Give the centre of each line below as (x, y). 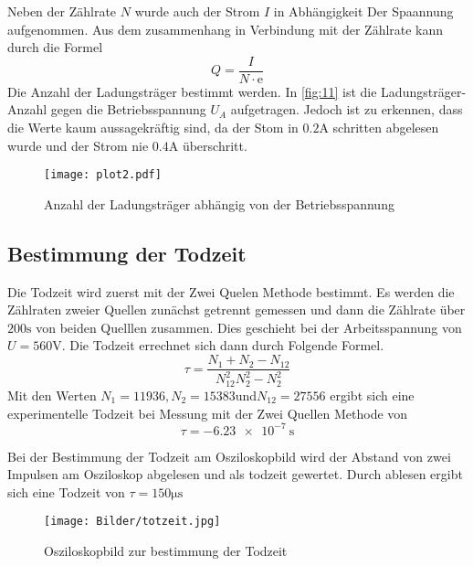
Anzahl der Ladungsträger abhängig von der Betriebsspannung (219, 203)
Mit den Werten (52, 395)
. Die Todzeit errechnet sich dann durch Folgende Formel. (223, 345)
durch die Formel (55, 47)
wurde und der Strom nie (78, 145)
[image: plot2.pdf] (103, 175)
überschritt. (215, 145)
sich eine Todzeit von (66, 491)
